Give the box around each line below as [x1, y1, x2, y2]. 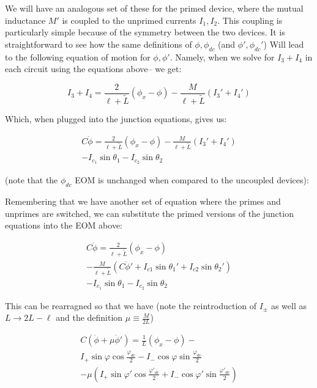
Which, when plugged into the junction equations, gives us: [5, 112, 227, 125]
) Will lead [263, 37, 304, 50]
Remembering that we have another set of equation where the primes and [5, 195, 281, 208]
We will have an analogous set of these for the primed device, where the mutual [5, 2, 304, 14]
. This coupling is [217, 13, 283, 26]
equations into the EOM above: [5, 219, 123, 232]
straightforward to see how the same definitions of [5, 37, 192, 50]
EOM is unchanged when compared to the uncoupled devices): [75, 174, 309, 186]
